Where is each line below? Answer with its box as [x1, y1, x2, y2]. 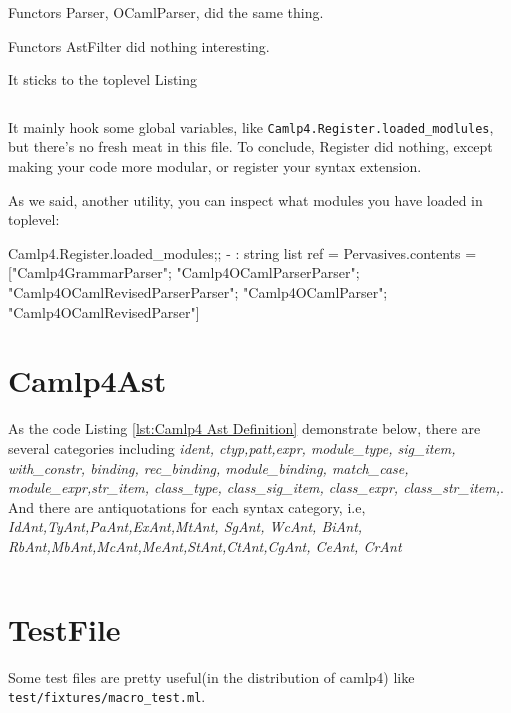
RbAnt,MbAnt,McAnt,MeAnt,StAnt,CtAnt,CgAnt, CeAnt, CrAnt [8, 535, 402, 556]
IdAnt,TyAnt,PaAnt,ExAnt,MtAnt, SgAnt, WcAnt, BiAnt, [8, 516, 363, 537]
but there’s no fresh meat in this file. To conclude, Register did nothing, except [8, 136, 493, 157]
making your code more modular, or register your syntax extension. [8, 156, 422, 177]
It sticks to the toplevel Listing [8, 69, 198, 90]
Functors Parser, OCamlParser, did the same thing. [8, 2, 324, 22]
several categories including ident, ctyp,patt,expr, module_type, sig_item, [8, 437, 456, 458]
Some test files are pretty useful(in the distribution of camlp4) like [8, 666, 415, 687]
